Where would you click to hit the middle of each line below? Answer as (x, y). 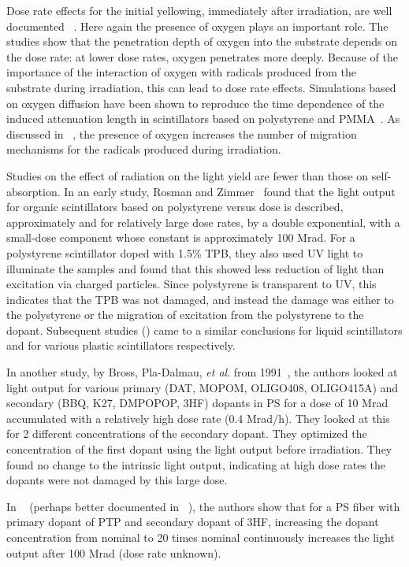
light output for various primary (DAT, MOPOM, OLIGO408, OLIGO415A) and (203, 387)
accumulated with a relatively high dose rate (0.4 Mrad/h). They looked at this (198, 418)
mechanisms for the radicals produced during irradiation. (144, 149)
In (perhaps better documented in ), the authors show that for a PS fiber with (203, 506)
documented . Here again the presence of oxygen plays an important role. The (197, 26)
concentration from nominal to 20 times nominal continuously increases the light (201, 537)
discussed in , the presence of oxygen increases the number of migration (182, 133)
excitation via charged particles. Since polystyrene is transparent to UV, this (191, 284)
